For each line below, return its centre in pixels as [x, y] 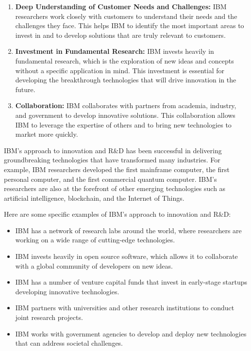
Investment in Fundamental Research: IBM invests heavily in [115, 51]
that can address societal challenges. [69, 343]
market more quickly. [47, 134]
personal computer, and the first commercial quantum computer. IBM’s [110, 179]
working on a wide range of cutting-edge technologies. [95, 240]
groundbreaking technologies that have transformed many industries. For [112, 160]
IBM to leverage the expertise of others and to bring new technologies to [123, 124]
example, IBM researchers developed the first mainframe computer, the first [117, 169]
